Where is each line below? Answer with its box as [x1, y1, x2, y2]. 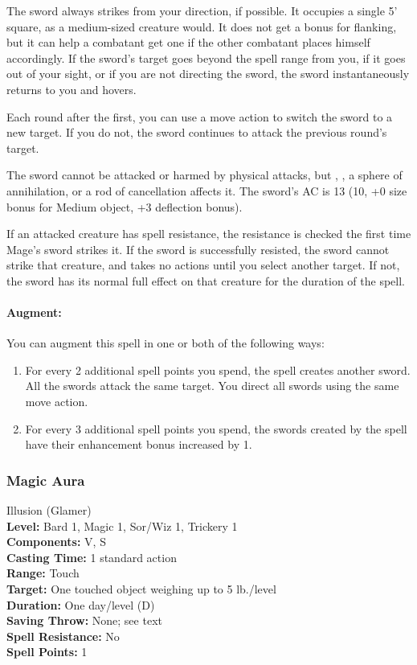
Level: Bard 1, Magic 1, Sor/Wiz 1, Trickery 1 [6, 517, 238, 534]
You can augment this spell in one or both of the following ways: [6, 335, 325, 351]
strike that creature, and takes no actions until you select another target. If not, [6, 257, 400, 273]
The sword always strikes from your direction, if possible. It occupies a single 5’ [6, 2, 398, 18]
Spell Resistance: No [6, 627, 120, 644]
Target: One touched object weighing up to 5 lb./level [6, 581, 276, 597]
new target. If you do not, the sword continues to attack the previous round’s [6, 124, 387, 141]
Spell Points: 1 [6, 643, 88, 660]
